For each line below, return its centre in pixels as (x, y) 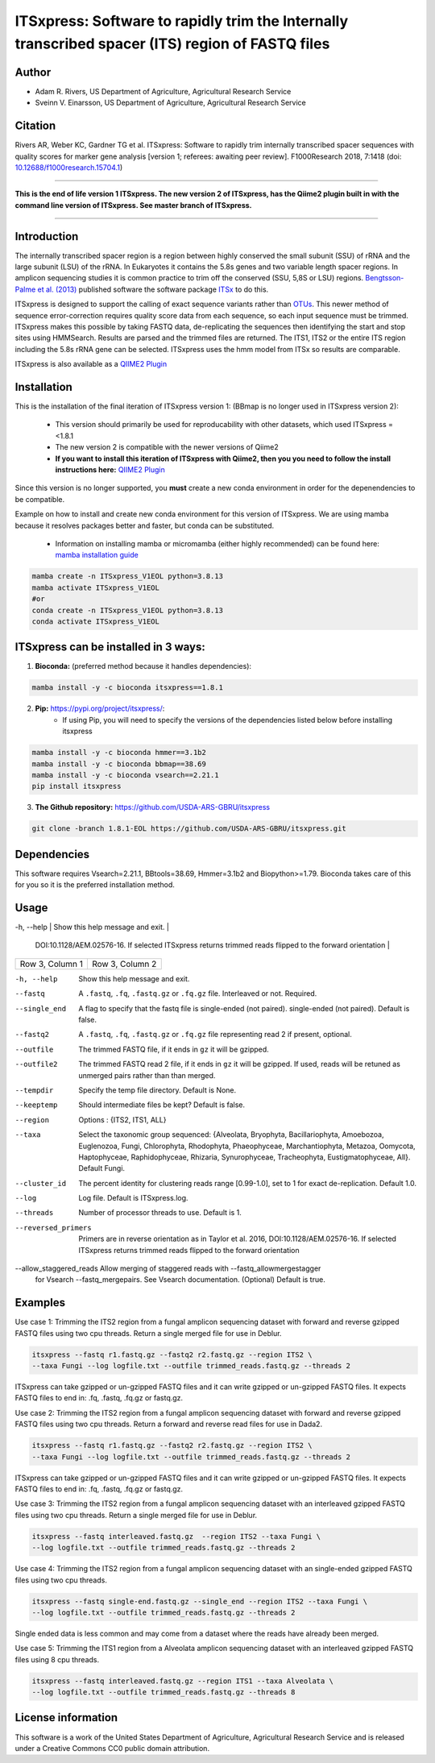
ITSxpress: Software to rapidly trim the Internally (182, 21)
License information (66, 1717)
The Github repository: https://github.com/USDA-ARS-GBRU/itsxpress (152, 807)
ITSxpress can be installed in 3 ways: (110, 647)
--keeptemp (36, 1105)
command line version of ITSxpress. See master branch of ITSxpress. (134, 205)
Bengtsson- (385, 278)
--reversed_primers (53, 1228)
